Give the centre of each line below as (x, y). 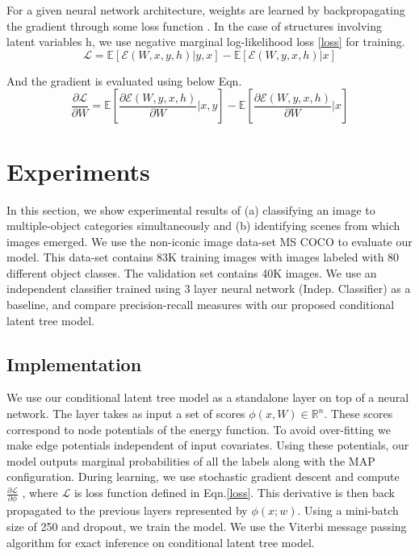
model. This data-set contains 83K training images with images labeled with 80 (203, 257)
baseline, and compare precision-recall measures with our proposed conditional (201, 305)
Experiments (78, 171)
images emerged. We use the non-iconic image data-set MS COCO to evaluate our (209, 241)
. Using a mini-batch (348, 510)
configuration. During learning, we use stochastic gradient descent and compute (203, 477)
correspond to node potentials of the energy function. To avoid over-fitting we (199, 429)
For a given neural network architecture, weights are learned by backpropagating (206, 10)
